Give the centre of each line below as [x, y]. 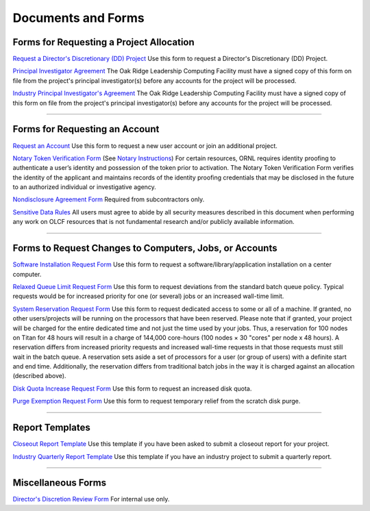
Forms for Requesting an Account [86, 129]
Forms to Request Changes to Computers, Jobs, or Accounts [145, 248]
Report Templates [51, 428]
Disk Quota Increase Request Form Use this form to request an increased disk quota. [132, 388]
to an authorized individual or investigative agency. [85, 187]
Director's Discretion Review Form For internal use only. [91, 499]
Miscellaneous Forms [59, 483]
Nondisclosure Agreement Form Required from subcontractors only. [109, 199]
